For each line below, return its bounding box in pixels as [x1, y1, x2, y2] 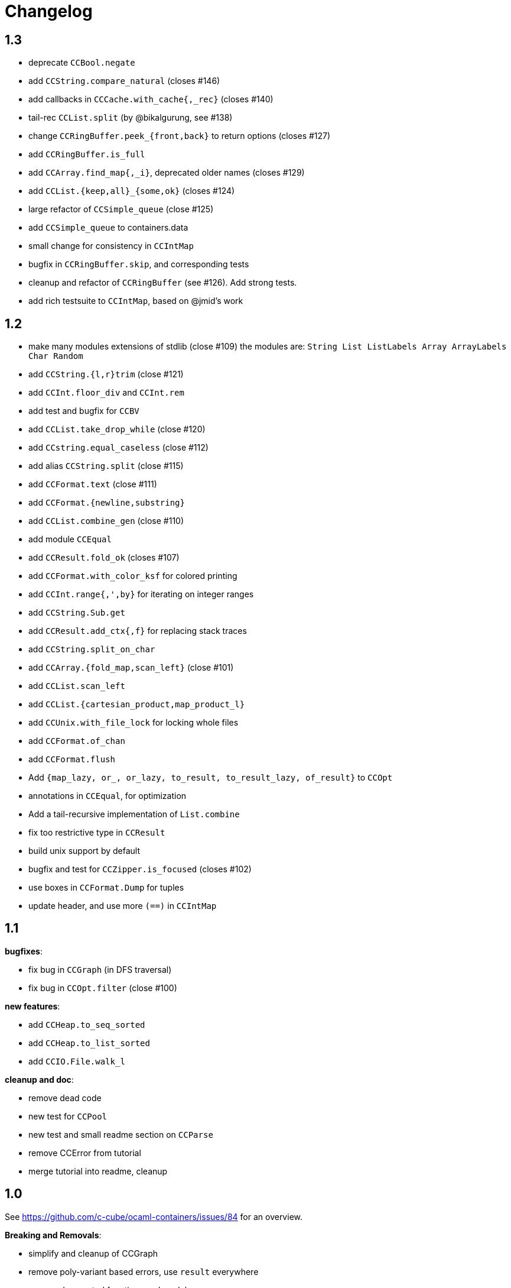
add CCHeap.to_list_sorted [28, 1037, 150, 1048]
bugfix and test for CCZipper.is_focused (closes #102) [28, 864, 252, 875]
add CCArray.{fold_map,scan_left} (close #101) [28, 662, 234, 673]
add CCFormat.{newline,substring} [28, 497, 185, 508]
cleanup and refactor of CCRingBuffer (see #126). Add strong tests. [28, 277, 297, 288]
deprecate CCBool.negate [28, 57, 135, 68]
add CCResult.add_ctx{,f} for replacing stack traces [28, 626, 247, 636]
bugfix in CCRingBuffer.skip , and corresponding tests [28, 259, 249, 270]
